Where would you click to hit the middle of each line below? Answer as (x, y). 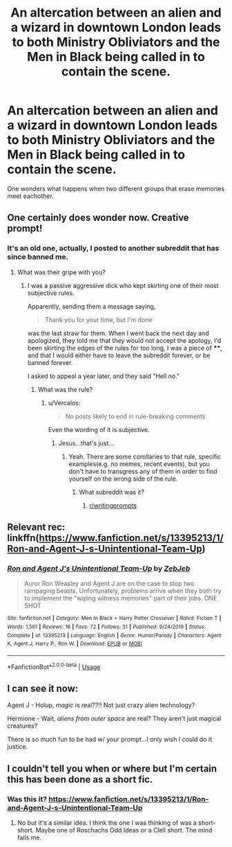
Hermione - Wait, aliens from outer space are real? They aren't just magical (114, 719)
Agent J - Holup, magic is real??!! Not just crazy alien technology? (101, 705)
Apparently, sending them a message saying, (91, 306)
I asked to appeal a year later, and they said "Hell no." (104, 376)
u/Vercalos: (64, 402)
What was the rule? (65, 389)
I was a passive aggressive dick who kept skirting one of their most (123, 285)
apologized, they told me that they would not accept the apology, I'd (124, 340)
